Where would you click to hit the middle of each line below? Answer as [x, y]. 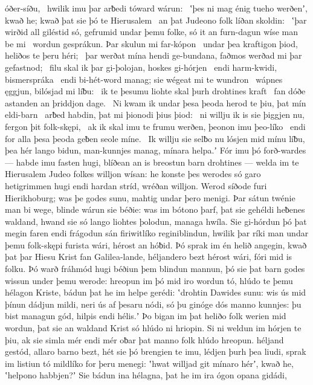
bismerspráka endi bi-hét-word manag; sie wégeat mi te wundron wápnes [144, 79]
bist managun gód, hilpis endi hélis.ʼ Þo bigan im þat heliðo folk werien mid [146, 316]
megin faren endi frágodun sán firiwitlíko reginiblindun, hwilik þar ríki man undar [157, 233]
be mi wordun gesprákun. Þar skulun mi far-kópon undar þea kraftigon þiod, [151, 43]
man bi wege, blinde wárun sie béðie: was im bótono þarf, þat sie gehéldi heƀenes [155, 209]
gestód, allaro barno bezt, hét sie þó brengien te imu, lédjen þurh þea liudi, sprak [156, 351]
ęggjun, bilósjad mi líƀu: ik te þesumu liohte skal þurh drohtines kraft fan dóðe [155, 91]
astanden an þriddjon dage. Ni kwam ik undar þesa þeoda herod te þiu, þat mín [156, 102]
